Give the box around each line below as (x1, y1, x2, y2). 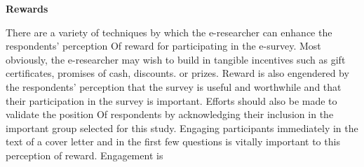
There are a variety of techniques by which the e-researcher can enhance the (6, 24, 332, 39)
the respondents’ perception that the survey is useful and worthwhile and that (6, 79, 342, 94)
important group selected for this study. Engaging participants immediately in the (6, 120, 358, 135)
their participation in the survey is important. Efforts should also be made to (6, 93, 337, 108)
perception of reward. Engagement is (6, 147, 163, 162)
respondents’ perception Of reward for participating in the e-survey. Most (6, 38, 321, 53)
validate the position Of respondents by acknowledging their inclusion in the (6, 107, 334, 122)
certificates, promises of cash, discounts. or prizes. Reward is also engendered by (6, 66, 349, 80)
